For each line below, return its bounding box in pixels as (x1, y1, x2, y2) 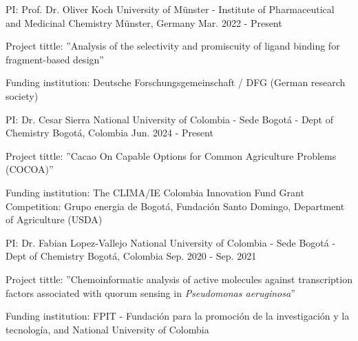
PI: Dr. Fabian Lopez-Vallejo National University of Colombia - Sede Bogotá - (6, 235, 336, 249)
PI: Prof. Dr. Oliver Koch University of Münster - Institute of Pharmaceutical (6, 2, 335, 16)
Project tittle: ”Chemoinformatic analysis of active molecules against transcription (6, 271, 352, 286)
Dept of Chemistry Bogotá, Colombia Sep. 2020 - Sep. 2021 (6, 249, 257, 263)
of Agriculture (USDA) (6, 212, 103, 227)
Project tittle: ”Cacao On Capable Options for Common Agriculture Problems (6, 148, 337, 163)
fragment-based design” (6, 52, 104, 66)
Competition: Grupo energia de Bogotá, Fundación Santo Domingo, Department (6, 198, 345, 213)
